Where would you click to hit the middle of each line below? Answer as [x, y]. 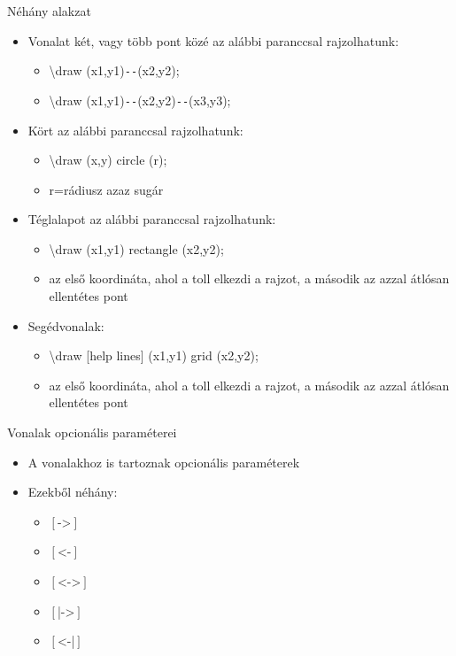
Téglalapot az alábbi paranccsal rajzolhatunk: [152, 219]
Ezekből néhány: [73, 492]
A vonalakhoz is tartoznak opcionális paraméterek [164, 462]
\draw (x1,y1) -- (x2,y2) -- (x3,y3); [140, 100]
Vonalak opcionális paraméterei [92, 432]
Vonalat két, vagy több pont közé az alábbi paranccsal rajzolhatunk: [213, 40]
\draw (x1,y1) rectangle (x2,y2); [136, 248]
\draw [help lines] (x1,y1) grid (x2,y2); [154, 355]
